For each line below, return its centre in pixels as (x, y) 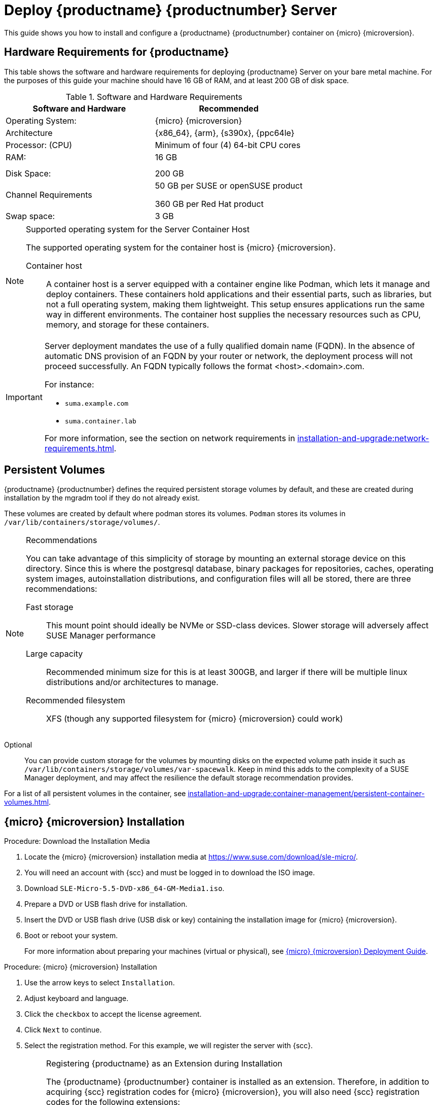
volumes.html (27, 802)
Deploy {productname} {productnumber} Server (171, 10)
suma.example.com (97, 403)
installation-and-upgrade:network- (363, 438)
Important (24, 397)
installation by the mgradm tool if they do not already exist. (102, 498)
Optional (18, 745)
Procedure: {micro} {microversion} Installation (81, 967)
